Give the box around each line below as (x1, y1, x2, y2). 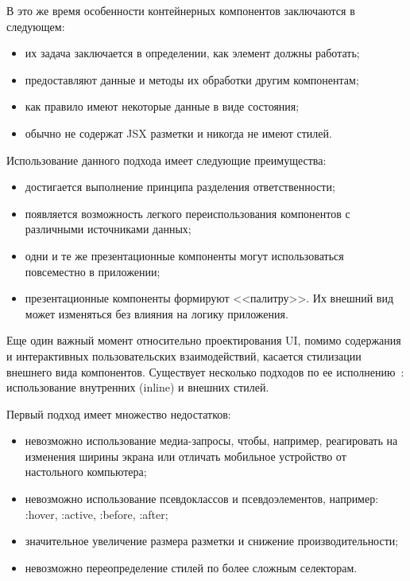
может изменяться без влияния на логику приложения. (25, 305, 288, 322)
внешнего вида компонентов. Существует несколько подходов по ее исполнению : (6, 363, 404, 380)
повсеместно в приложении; (25, 263, 161, 279)
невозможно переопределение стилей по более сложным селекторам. (25, 559, 358, 575)
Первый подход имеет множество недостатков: (6, 405, 231, 422)
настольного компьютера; (25, 463, 147, 480)
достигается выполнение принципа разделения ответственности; (25, 178, 335, 195)
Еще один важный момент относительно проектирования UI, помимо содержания (6, 332, 401, 349)
